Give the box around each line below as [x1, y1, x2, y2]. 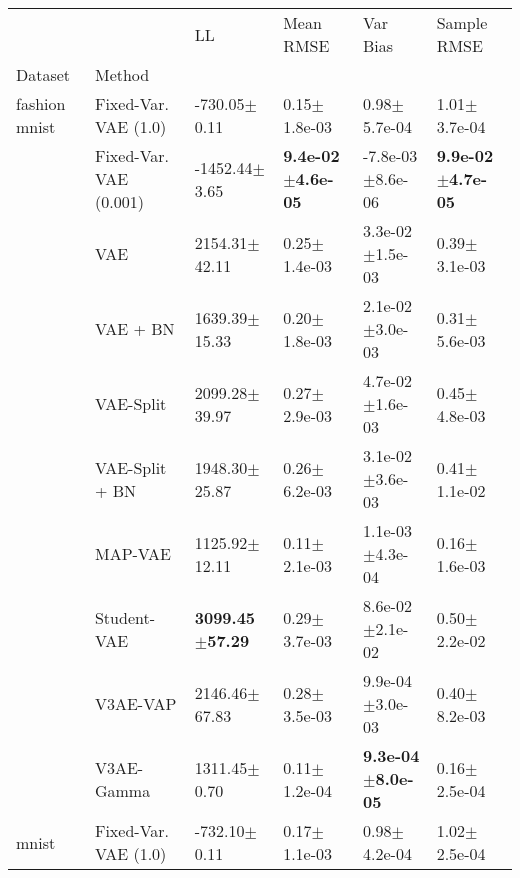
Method [94, 63, 150, 86]
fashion [16, 92, 66, 115]
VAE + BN [94, 317, 175, 340]
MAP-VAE [94, 542, 171, 565]
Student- [94, 605, 155, 629]
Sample [436, 11, 488, 34]
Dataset [16, 63, 71, 86]
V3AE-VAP [94, 692, 177, 715]
